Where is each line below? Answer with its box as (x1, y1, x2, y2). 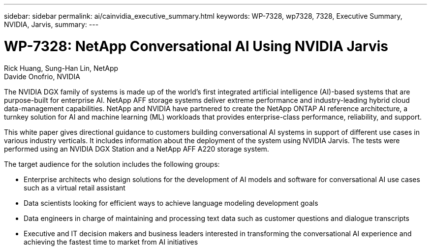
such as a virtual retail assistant (24, 183, 125, 192)
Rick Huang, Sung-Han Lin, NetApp (4, 63, 119, 72)
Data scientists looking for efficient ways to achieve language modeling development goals (24, 198, 318, 207)
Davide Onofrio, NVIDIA (4, 72, 80, 81)
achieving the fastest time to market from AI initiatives (24, 237, 198, 246)
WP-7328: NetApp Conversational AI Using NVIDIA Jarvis (4, 37, 388, 55)
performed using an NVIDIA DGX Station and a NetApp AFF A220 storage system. (4, 144, 269, 153)
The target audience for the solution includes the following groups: (4, 159, 220, 168)
